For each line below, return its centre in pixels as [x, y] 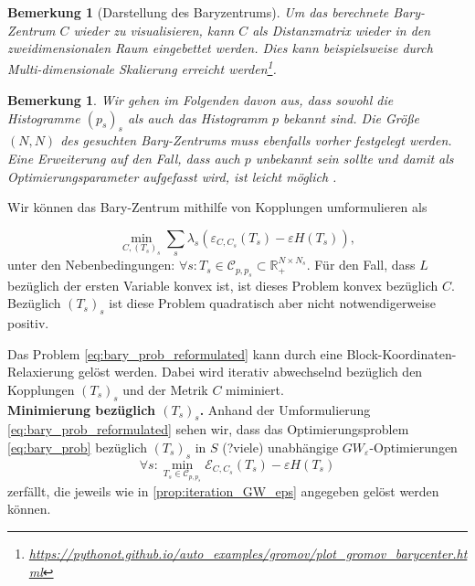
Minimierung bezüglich [81, 409]
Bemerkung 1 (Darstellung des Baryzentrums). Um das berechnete [198, 12]
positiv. [28, 322]
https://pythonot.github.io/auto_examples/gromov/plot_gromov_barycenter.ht [248, 553]
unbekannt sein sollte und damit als [354, 159]
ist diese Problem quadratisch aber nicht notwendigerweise [272, 303]
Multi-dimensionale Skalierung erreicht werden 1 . [142, 68]
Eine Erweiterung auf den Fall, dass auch [124, 159]
